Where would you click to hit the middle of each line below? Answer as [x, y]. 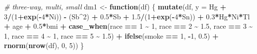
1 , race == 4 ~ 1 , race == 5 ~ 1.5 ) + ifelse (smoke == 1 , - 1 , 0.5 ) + [111, 35]
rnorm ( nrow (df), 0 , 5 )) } [44, 45]
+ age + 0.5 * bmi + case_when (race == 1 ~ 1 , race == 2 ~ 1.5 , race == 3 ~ [128, 26]
